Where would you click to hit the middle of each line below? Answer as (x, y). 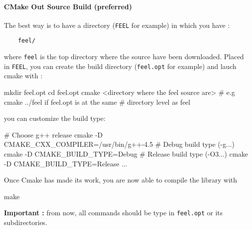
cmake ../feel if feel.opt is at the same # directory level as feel (97, 102)
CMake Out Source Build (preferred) (68, 6)
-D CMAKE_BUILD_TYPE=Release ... (66, 163)
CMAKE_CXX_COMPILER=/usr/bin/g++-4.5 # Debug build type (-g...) (119, 144)
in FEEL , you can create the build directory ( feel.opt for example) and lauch (120, 66)
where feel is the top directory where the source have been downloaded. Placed (124, 57)
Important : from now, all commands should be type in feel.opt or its (114, 213)
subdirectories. (26, 222)
